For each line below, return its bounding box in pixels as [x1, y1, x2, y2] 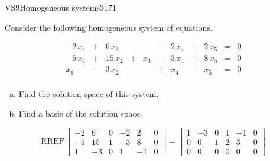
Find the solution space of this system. [18, 87, 159, 99]
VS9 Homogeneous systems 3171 [5, 1, 116, 13]
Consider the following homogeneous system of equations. [5, 21, 213, 33]
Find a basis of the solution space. [18, 107, 142, 120]
